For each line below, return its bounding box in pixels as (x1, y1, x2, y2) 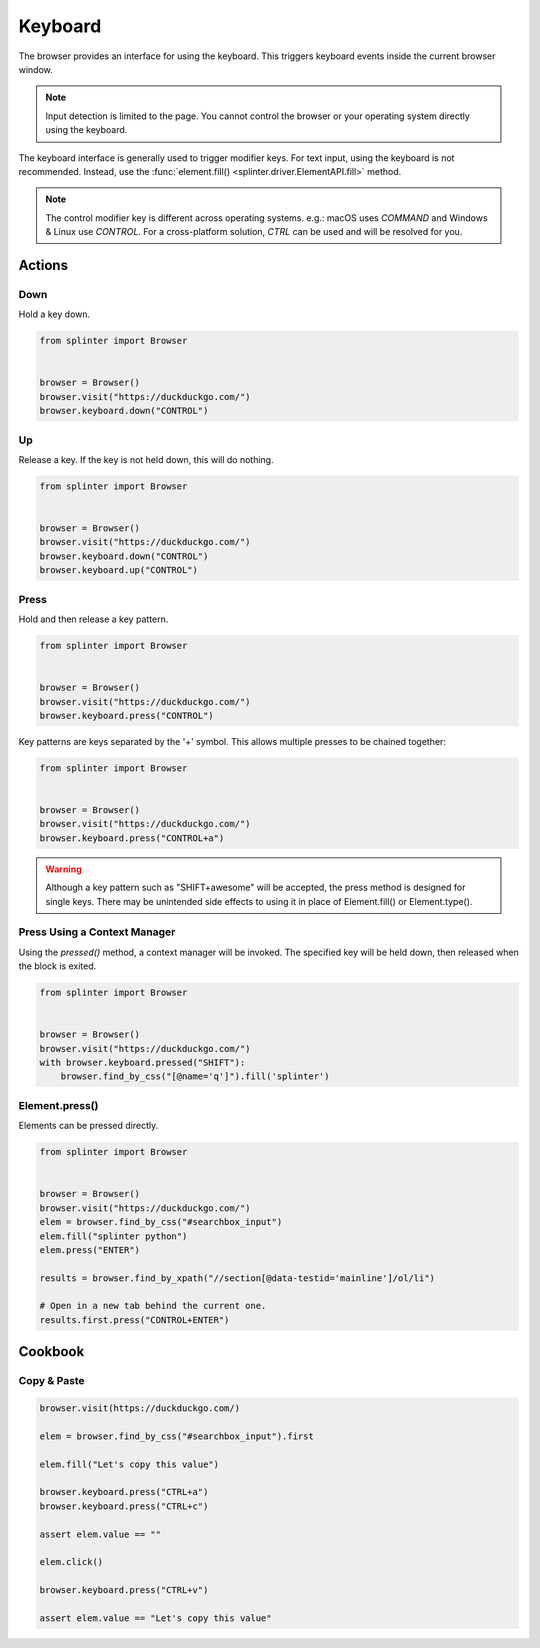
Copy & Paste (18, 1374, 85, 1388)
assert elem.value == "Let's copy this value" (39, 1612, 272, 1624)
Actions (18, 256, 69, 274)
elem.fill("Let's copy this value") (39, 1458, 220, 1470)
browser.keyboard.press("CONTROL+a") (39, 832, 225, 844)
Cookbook (18, 1343, 85, 1360)
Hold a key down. (18, 308, 91, 320)
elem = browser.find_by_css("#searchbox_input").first (39, 1430, 314, 1442)
